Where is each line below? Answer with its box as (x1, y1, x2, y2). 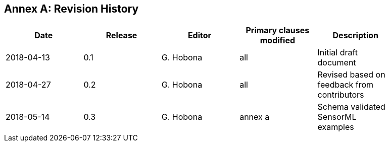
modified (260, 35, 296, 46)
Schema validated (317, 102, 385, 112)
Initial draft (317, 47, 358, 58)
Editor (187, 30, 212, 41)
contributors (317, 90, 364, 100)
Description (332, 30, 378, 41)
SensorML (317, 112, 357, 122)
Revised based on (317, 69, 385, 80)
